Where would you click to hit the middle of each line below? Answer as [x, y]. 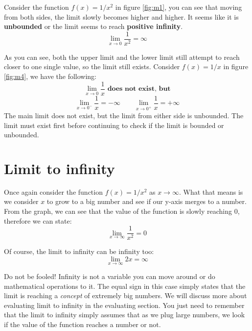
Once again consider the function [53, 191]
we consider [21, 201]
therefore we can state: [38, 220]
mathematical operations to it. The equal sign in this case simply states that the [125, 286]
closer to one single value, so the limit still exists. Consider [92, 66]
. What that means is [211, 191]
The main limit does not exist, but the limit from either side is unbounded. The [124, 115]
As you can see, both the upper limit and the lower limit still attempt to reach [122, 57]
